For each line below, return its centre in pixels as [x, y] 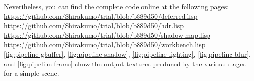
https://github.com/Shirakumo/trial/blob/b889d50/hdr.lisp [94, 25]
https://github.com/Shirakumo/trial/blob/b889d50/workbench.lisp [105, 44]
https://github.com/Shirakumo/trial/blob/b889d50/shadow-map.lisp [107, 35]
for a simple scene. [32, 73]
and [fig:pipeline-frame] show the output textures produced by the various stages [125, 63]
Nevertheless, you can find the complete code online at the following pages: [116, 6]
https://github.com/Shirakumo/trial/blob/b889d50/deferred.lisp [101, 16]
